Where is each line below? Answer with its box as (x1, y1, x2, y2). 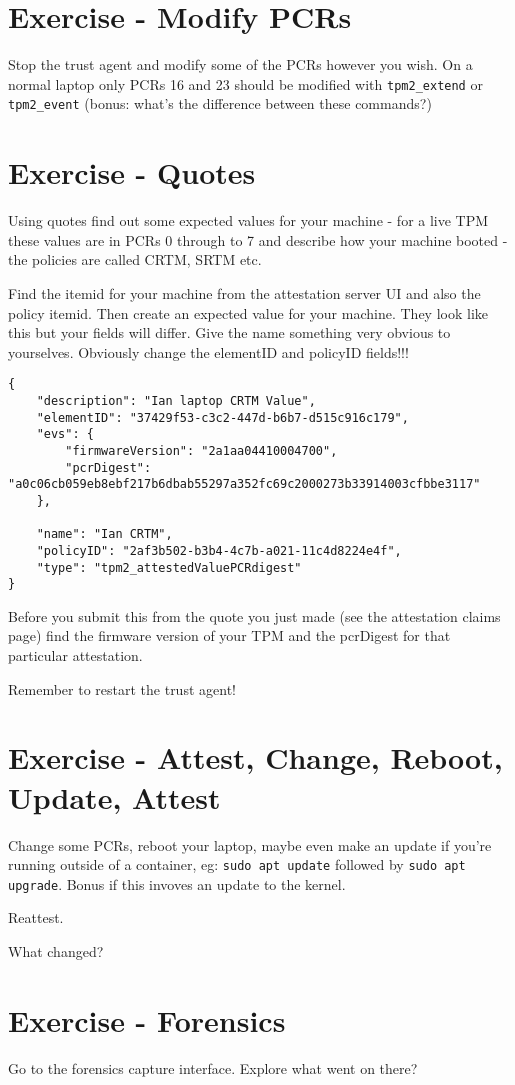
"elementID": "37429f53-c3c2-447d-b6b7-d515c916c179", (36, 410, 409, 425)
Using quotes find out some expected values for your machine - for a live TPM (8, 210, 489, 231)
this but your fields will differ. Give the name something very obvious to (8, 322, 451, 343)
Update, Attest (8, 776, 221, 817)
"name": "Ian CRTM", (36, 527, 173, 542)
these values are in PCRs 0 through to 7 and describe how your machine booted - (8, 229, 508, 250)
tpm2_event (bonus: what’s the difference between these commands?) (8, 93, 432, 114)
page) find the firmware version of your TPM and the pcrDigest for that (8, 625, 451, 646)
